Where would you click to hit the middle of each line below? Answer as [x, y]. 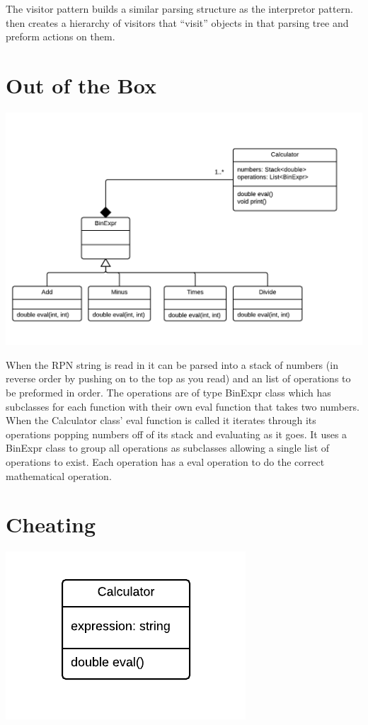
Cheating [51, 524]
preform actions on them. [61, 36]
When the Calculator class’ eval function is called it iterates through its [161, 420]
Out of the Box [81, 85]
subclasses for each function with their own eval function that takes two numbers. [183, 406]
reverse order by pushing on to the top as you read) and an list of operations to [178, 378]
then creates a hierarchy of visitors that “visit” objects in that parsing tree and [177, 22]
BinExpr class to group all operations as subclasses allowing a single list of [168, 448]
